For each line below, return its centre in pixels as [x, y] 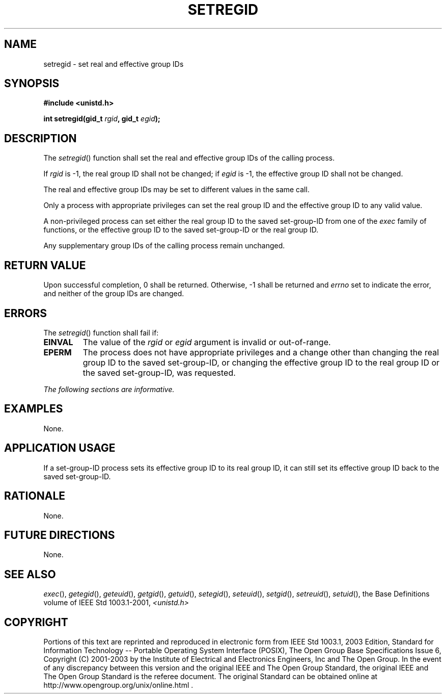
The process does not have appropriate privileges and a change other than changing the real [261, 352]
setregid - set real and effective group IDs [114, 64]
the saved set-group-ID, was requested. [159, 372]
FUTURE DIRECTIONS [60, 535]
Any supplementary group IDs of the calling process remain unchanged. [164, 246]
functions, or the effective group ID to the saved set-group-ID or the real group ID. [181, 230]
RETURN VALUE [45, 265]
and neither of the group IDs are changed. [114, 294]
